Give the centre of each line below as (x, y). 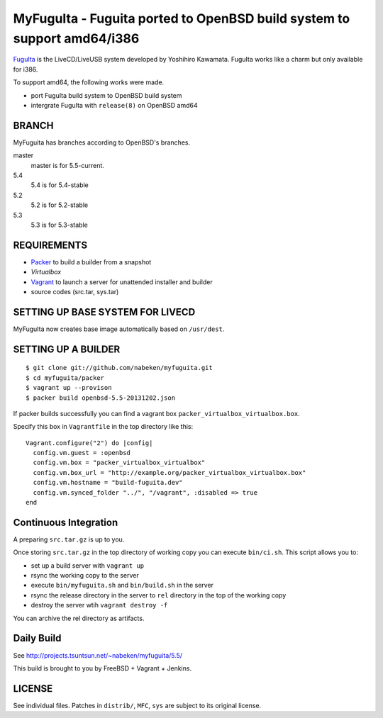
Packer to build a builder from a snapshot (91, 262)
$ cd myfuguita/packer (65, 378)
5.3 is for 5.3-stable (59, 225)
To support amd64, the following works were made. (89, 82)
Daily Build (37, 638)
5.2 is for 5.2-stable (60, 205)
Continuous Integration (66, 522)
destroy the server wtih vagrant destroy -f (99, 605)
